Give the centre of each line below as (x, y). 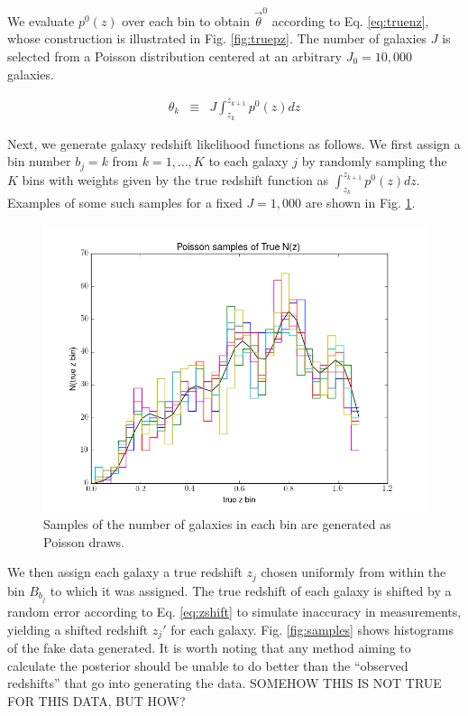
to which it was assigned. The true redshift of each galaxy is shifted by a (251, 590)
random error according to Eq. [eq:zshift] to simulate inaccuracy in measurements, (234, 611)
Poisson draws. (84, 541)
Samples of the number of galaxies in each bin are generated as (217, 524)
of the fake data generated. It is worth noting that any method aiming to (209, 648)
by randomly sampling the (374, 161)
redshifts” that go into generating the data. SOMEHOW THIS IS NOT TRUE (225, 683)
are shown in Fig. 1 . (360, 203)
